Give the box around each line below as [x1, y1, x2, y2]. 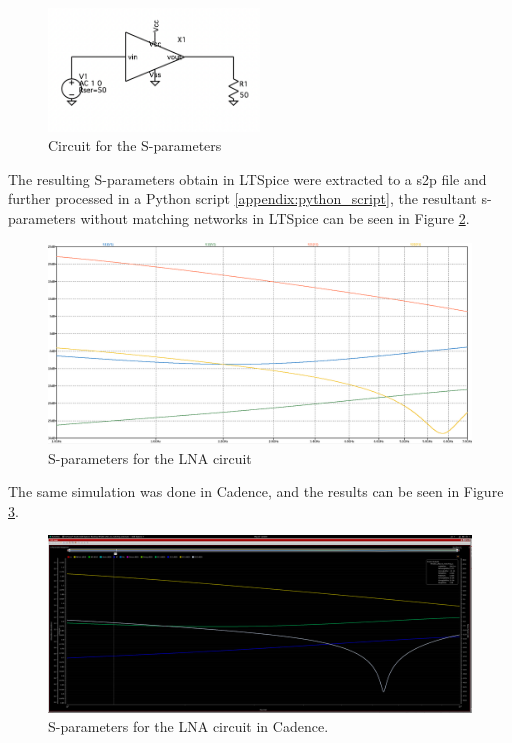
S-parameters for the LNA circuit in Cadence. [48, 716, 329, 737]
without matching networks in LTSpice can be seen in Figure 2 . [80, 208, 470, 229]
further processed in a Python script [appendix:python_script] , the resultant [8, 188, 477, 209]
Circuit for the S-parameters [48, 135, 222, 156]
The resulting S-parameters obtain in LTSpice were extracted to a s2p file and [8, 168, 487, 189]
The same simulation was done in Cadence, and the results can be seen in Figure [8, 481, 504, 502]
